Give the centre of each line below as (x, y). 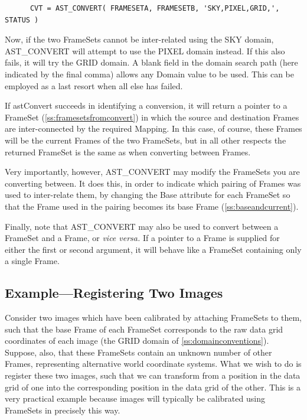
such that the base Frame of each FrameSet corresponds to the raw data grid (144, 329)
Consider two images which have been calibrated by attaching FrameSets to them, (153, 318)
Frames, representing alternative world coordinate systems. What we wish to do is (153, 364)
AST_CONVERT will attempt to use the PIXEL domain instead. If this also (145, 51)
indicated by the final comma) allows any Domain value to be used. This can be (150, 74)
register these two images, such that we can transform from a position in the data (153, 375)
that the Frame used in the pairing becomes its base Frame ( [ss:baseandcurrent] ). (152, 206)
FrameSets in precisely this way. (63, 410)
